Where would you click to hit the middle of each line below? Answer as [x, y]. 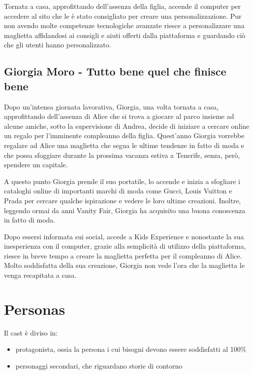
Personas [35, 309]
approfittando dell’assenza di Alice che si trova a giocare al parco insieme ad [119, 116]
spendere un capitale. [36, 165]
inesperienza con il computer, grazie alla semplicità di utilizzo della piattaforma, [125, 246]
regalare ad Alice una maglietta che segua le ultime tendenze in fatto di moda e [124, 145]
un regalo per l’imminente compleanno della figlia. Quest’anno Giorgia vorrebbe [124, 135]
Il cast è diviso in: [31, 332]
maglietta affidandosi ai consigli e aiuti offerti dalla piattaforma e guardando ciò [125, 35]
